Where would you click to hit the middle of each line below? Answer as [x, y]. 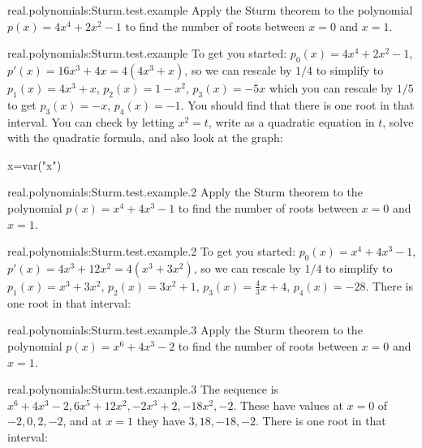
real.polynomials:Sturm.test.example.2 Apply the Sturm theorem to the [185, 192]
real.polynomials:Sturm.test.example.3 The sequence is [143, 389]
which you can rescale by [332, 87]
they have [161, 421]
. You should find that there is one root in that [297, 104]
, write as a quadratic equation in [291, 121]
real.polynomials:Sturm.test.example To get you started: [147, 53]
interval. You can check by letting [91, 121]
